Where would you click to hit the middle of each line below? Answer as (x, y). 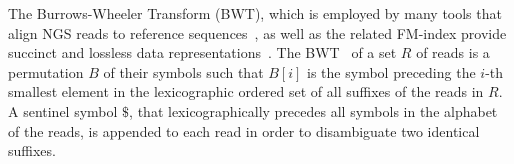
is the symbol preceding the (391, 71)
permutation (46, 71)
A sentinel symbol (63, 110)
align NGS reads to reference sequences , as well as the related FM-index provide (257, 32)
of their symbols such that (183, 71)
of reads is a (453, 52)
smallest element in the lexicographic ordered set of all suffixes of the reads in (246, 91)
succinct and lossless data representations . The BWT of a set (202, 52)
